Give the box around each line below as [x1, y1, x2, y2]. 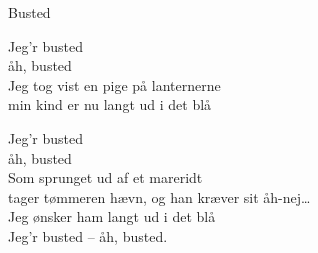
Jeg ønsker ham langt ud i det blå [8, 206, 216, 227]
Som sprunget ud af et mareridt [8, 167, 203, 188]
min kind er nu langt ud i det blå [8, 94, 212, 115]
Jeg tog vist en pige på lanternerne [8, 74, 221, 95]
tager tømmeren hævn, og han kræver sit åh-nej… [8, 186, 311, 207]
